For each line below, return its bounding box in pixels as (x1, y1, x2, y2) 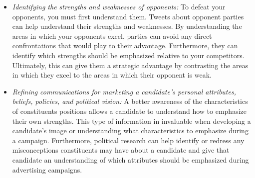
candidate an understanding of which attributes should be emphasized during (12, 154, 249, 165)
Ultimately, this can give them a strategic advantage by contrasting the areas (12, 60, 249, 70)
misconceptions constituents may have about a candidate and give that (12, 145, 230, 155)
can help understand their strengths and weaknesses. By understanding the (12, 21, 242, 31)
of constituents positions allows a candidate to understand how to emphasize (12, 105, 247, 116)
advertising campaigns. (12, 164, 82, 175)
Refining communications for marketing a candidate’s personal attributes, (12, 86, 236, 96)
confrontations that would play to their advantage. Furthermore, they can (12, 40, 238, 51)
